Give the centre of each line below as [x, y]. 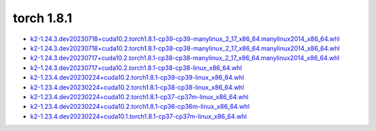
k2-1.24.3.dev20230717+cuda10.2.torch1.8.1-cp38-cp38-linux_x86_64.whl [136, 68]
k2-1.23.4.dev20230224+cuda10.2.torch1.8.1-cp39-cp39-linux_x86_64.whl [137, 78]
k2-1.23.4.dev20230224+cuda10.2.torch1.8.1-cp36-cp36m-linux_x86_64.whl [140, 107]
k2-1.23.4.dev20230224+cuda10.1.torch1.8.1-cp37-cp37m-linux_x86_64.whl [139, 116]
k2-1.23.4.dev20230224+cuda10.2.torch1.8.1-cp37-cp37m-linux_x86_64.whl [139, 96]
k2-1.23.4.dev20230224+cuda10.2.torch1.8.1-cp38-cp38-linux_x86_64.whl [137, 87]
